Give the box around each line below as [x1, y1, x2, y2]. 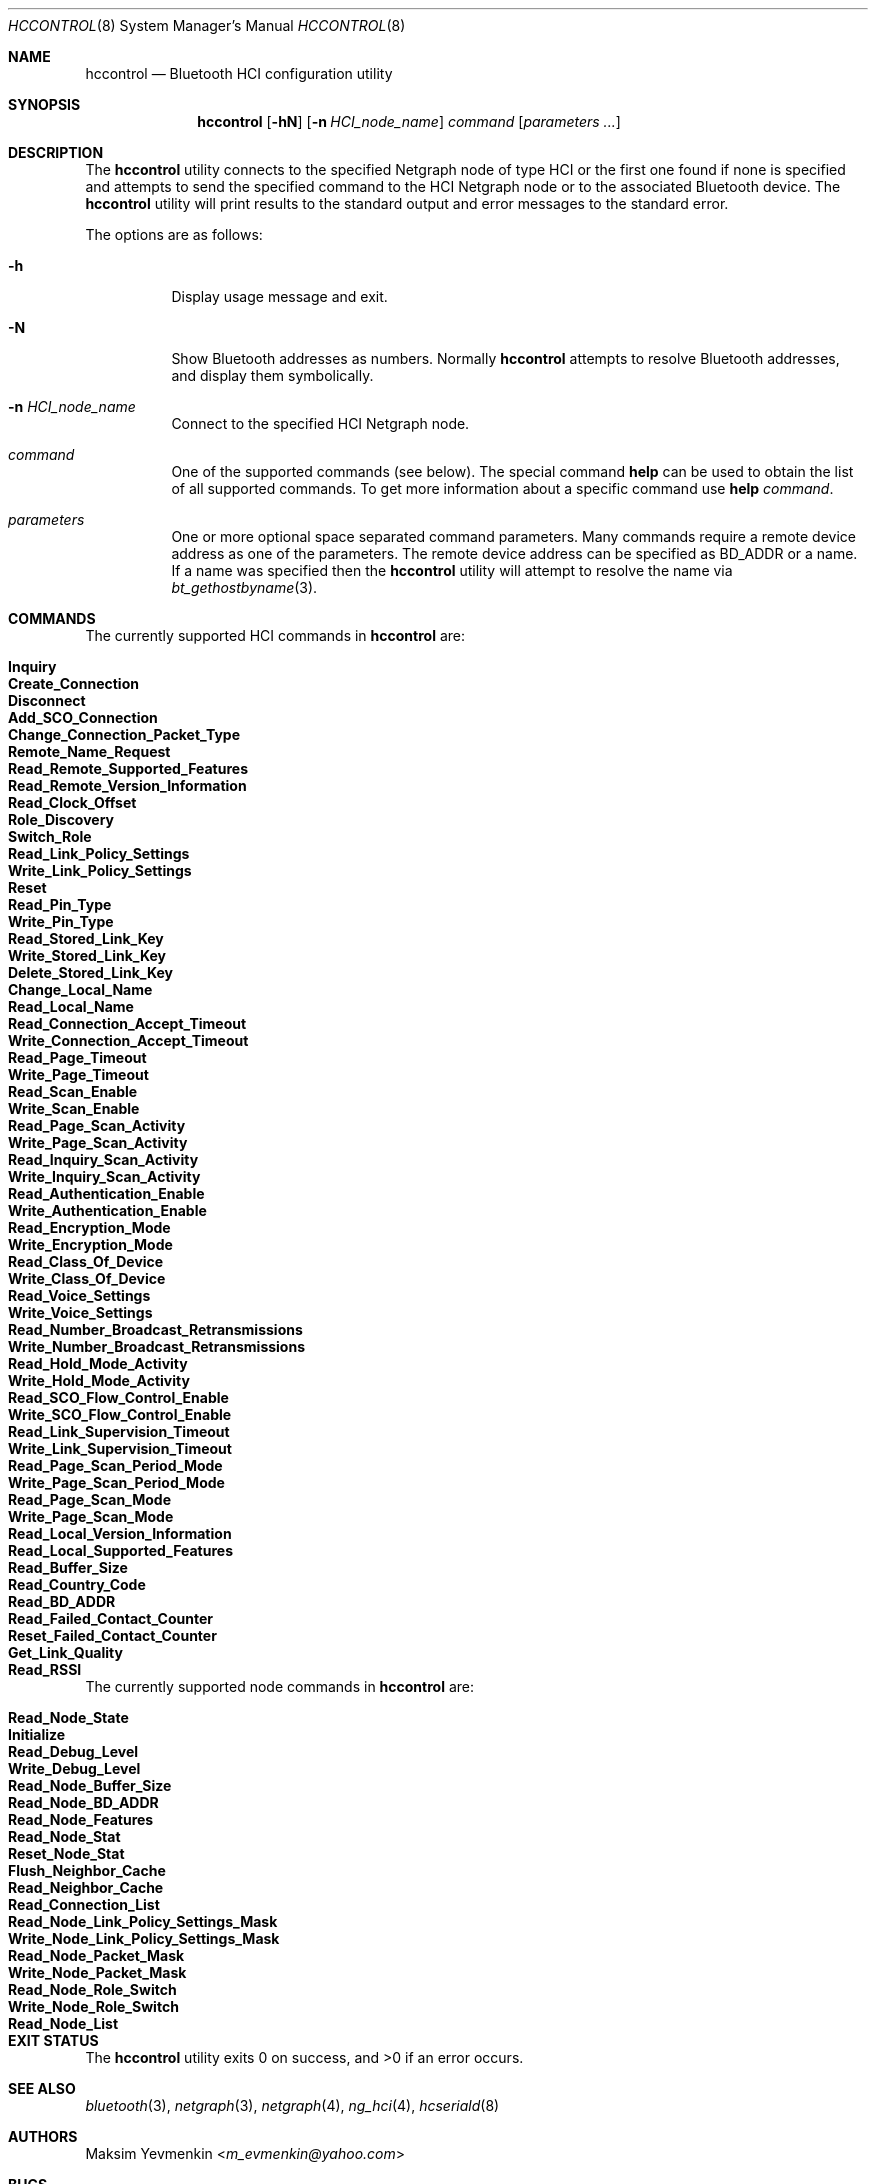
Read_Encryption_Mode [8, 1219, 171, 1236]
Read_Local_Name [8, 998, 134, 1015]
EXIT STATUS [8, 2032, 99, 2049]
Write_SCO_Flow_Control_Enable [8, 1406, 232, 1423]
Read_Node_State [8, 1709, 129, 1726]
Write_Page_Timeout [8, 1066, 149, 1083]
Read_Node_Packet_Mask [8, 1947, 185, 1964]
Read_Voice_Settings [8, 1287, 151, 1304]
